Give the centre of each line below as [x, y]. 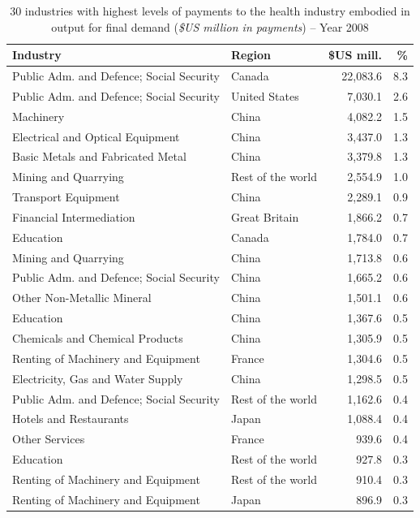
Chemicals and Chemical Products [98, 338]
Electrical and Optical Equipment [96, 136]
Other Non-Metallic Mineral [82, 298]
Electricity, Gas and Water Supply [98, 378]
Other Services [49, 439]
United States [265, 95]
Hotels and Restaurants [71, 419]
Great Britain [265, 216]
